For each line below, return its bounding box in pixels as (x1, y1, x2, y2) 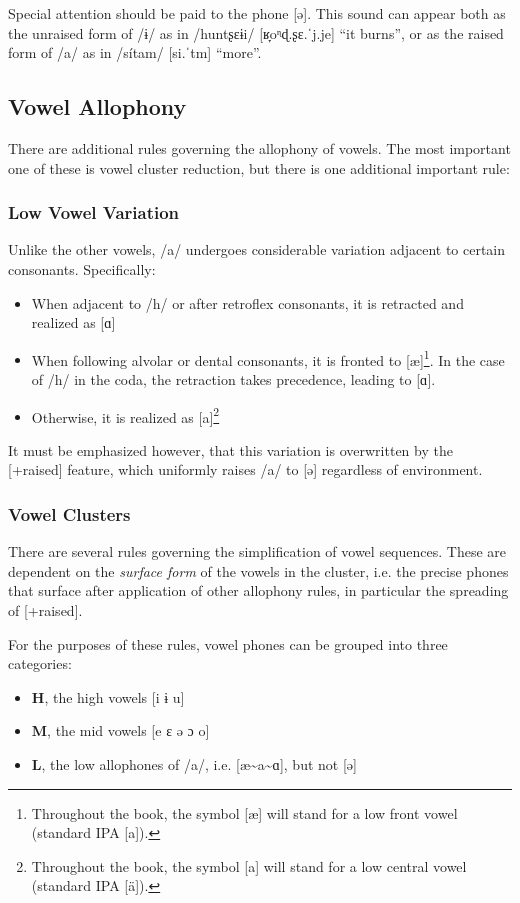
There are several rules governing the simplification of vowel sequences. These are (8, 541, 507, 562)
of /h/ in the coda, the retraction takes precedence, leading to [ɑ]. (31, 369, 436, 390)
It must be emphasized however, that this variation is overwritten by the (8, 439, 453, 460)
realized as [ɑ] (31, 312, 116, 333)
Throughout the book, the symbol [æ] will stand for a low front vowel (31, 802, 458, 823)
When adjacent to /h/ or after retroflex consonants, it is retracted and (31, 292, 464, 313)
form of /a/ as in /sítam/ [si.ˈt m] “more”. (8, 42, 262, 63)
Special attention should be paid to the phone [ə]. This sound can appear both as (8, 3, 506, 23)
